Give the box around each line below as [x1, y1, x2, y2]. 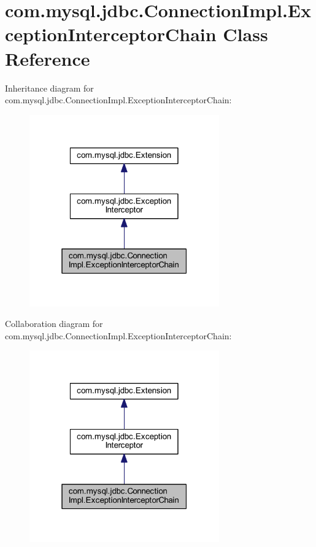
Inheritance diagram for [5, 81, 94, 94]
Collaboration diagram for [5, 317, 103, 330]
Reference [5, 45, 90, 71]
